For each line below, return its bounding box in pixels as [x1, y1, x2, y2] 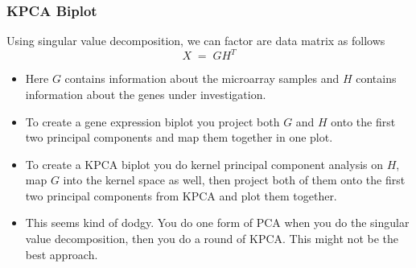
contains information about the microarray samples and [64, 70, 340, 87]
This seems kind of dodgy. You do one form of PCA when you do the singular [25, 214, 410, 231]
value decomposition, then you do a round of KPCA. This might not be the [25, 230, 398, 247]
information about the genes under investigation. [25, 85, 266, 102]
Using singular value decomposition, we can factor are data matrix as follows [6, 32, 385, 49]
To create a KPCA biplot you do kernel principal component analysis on [25, 155, 384, 172]
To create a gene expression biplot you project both [25, 113, 280, 130]
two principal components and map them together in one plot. [25, 129, 333, 146]
